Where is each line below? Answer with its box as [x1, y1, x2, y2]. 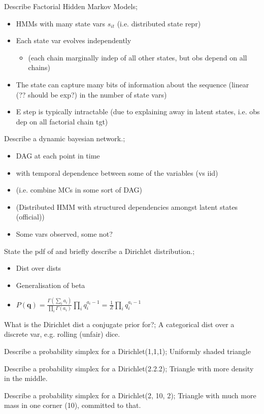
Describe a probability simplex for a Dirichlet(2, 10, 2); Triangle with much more [4, 390, 256, 400]
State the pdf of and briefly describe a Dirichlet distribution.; [4, 245, 195, 256]
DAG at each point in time [16, 150, 100, 161]
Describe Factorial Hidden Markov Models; [4, 1, 138, 11]
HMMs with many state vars [16, 18, 106, 28]
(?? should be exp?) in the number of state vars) [16, 89, 167, 100]
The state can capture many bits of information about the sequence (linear [16, 79, 249, 89]
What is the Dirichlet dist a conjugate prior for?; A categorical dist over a [4, 319, 235, 329]
